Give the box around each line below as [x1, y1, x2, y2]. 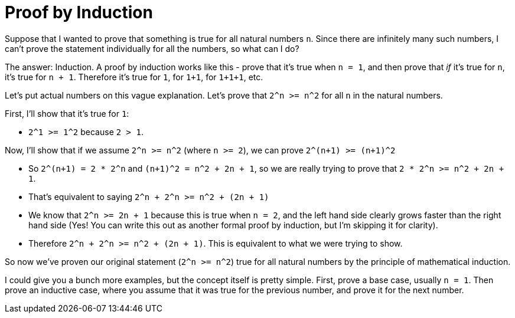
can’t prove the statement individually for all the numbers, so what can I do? [5, 43, 299, 54]
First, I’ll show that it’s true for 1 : [5, 108, 129, 119]
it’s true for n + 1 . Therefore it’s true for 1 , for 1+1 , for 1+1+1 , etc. [5, 71, 263, 82]
